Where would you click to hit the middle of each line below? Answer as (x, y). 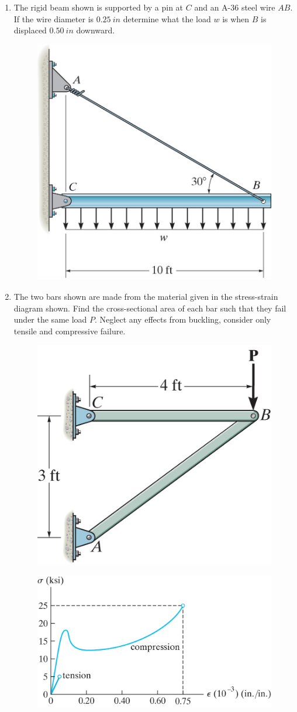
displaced (30, 30)
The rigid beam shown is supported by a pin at (99, 7)
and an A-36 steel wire (235, 7)
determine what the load (167, 18)
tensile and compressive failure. (70, 331)
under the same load (50, 319)
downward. (96, 30)
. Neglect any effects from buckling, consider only (183, 319)
